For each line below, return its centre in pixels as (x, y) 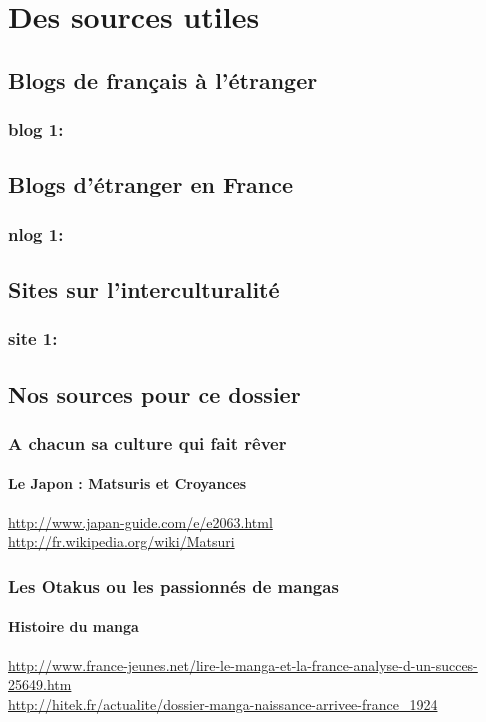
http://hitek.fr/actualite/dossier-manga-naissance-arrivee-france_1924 (223, 703)
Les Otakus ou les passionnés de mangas (173, 585)
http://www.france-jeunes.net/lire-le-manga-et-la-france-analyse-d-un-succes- (243, 664)
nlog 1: (36, 233)
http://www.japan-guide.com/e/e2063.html (140, 521)
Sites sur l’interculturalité (144, 289)
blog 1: (36, 129)
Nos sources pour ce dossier (154, 393)
